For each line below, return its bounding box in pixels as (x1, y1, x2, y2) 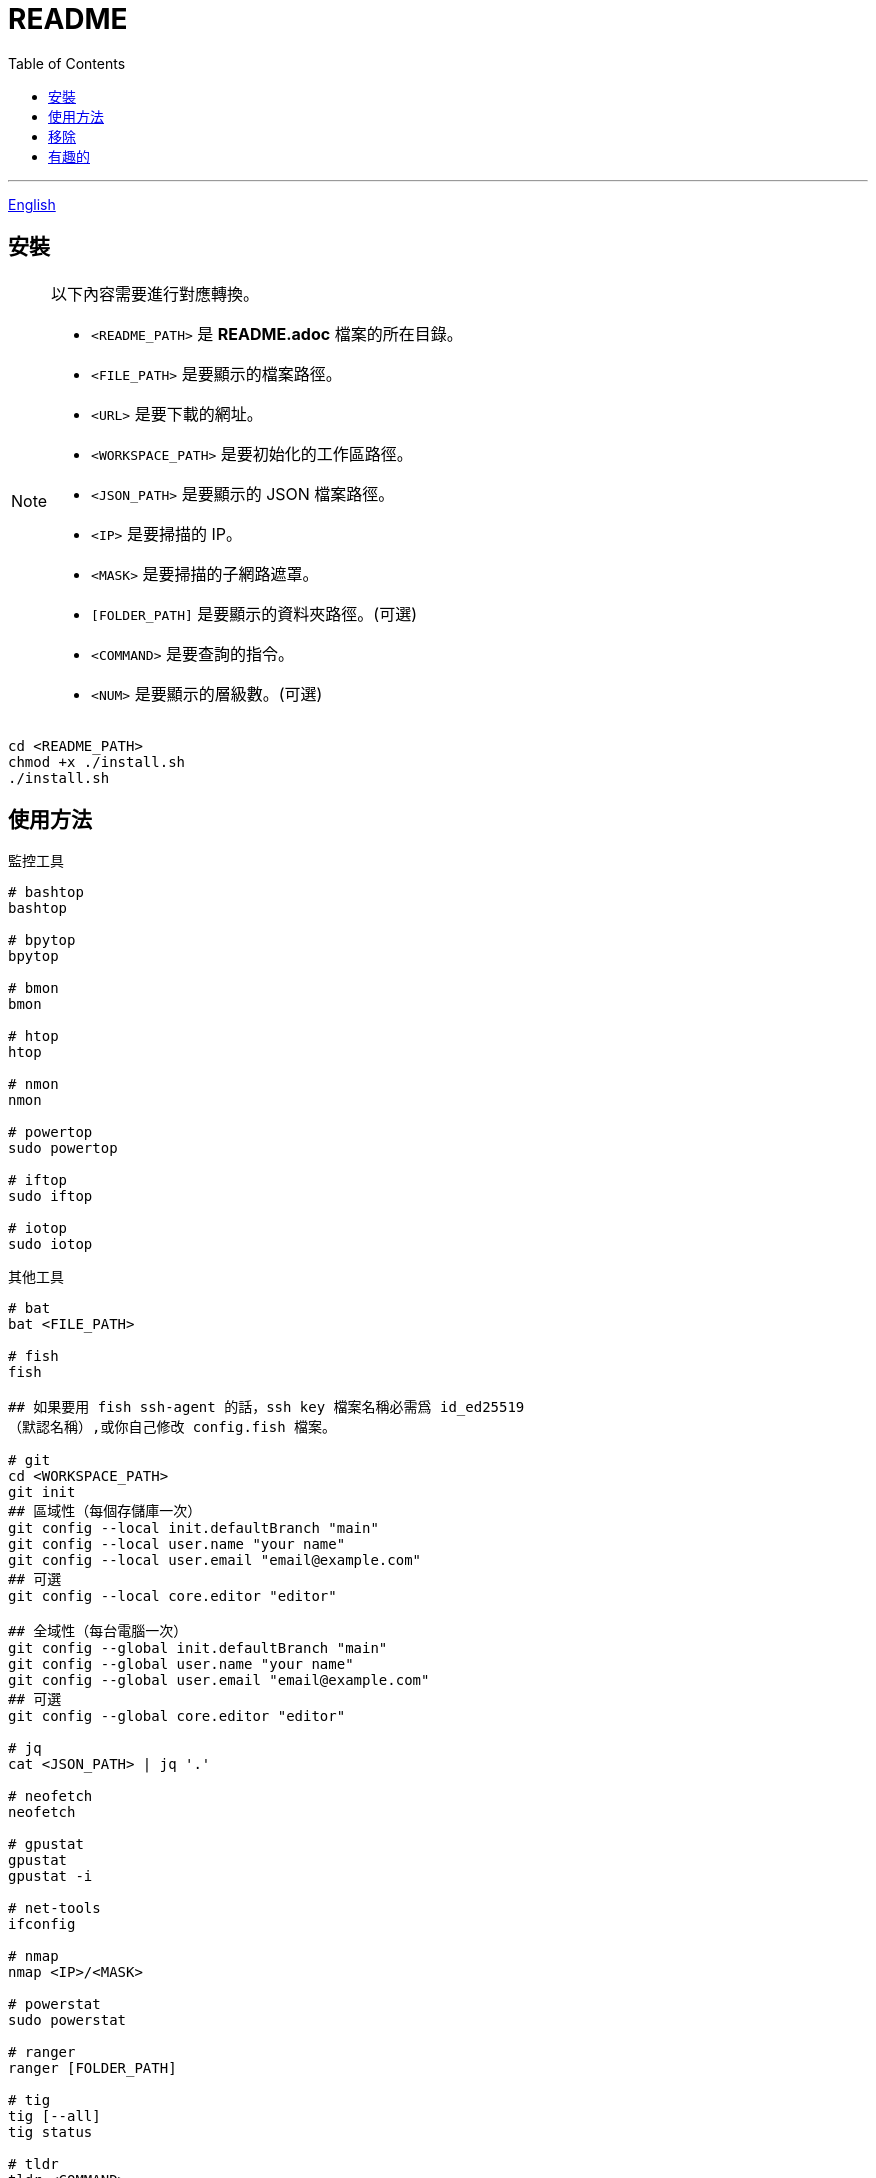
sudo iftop (8, 1188, 93, 1205)
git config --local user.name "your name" (8, 1536, 346, 1553)
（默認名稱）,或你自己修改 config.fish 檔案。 (8, 1419, 337, 1436)
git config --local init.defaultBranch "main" (8, 1520, 379, 1537)
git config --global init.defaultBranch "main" (8, 1640, 388, 1657)
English (8, 195, 56, 213)
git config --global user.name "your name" (8, 1656, 354, 1673)
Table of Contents (8, 54, 126, 72)
